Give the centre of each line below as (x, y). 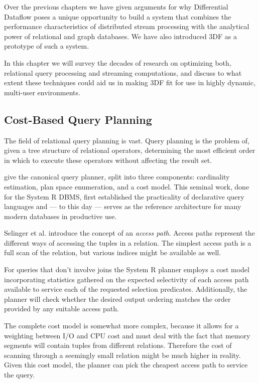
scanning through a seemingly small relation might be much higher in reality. (122, 355)
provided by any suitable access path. (61, 309)
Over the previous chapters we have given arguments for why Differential (116, 7)
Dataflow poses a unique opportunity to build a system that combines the (118, 16)
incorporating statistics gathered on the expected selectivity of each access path (126, 279)
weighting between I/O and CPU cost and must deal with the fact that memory (127, 335)
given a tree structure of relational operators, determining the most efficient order (130, 150)
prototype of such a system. (47, 46)
